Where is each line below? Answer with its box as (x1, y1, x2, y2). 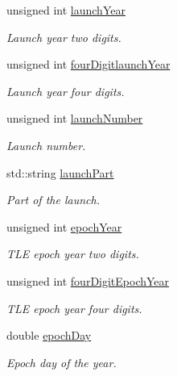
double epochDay (6, 327, 92, 344)
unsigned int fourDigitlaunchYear (6, 56, 171, 73)
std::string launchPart (6, 164, 114, 181)
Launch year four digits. (6, 82, 125, 99)
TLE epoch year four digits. (6, 299, 142, 316)
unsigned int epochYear (6, 218, 122, 235)
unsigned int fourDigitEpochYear (6, 272, 170, 289)
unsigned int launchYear (6, 2, 126, 18)
